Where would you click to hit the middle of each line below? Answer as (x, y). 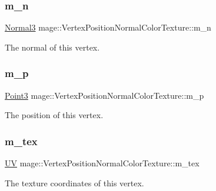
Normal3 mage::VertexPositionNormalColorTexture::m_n (108, 27)
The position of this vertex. (54, 115)
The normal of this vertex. (52, 47)
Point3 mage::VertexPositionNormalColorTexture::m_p (104, 95)
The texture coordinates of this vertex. (74, 182)
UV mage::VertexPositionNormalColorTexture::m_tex (102, 163)
